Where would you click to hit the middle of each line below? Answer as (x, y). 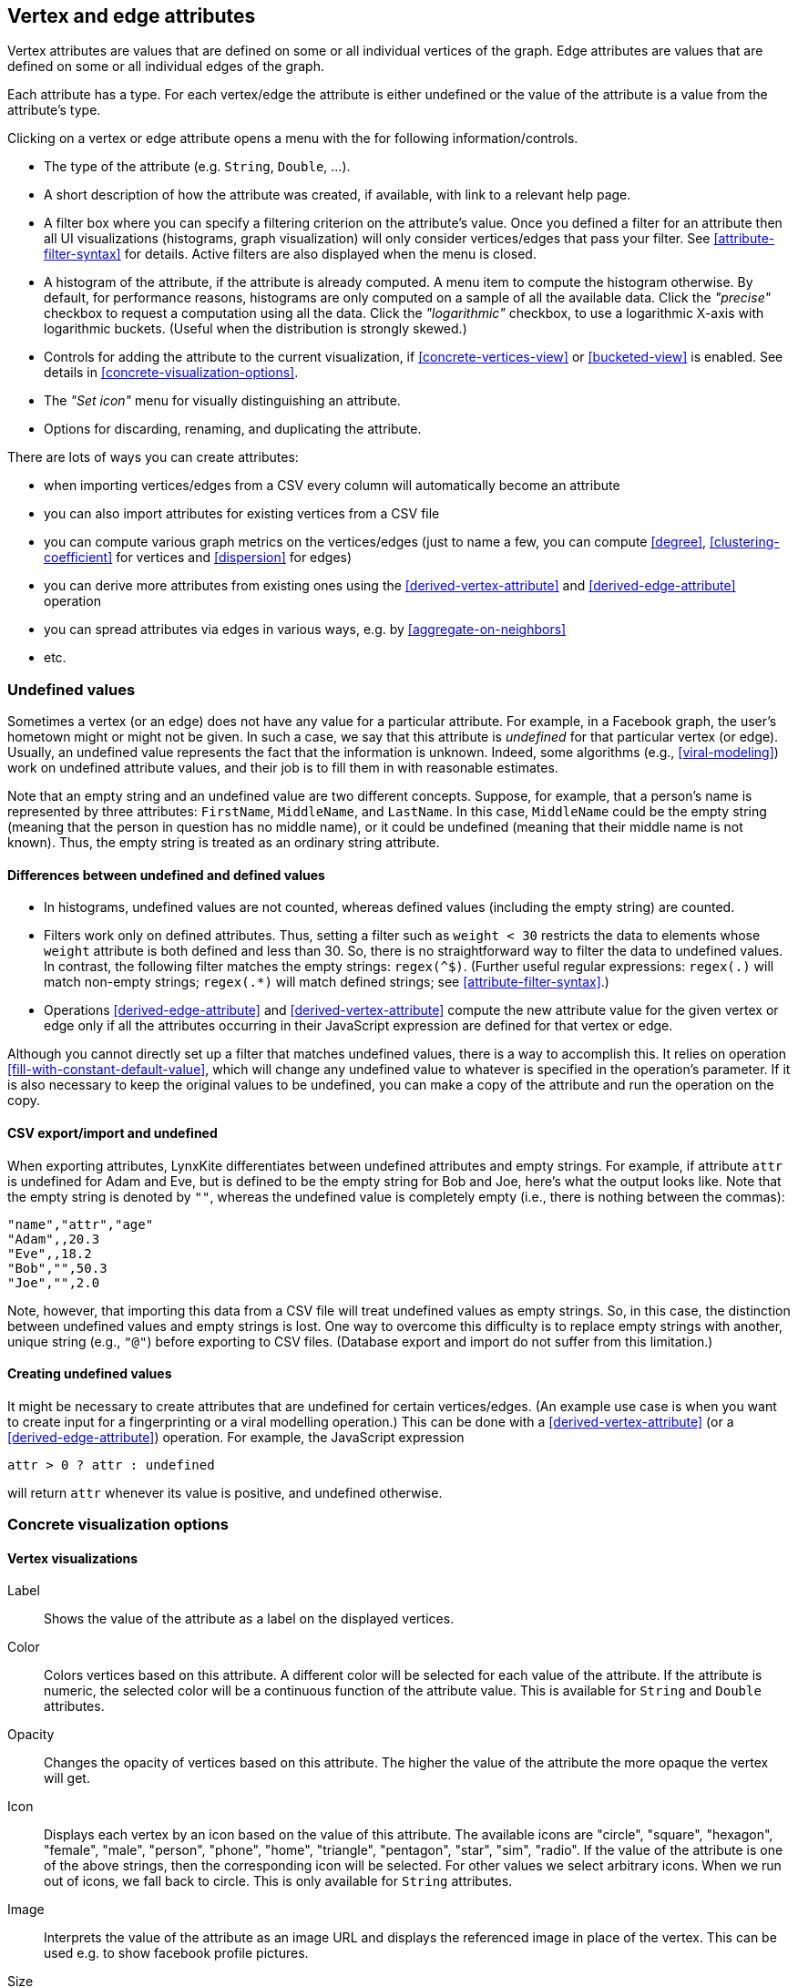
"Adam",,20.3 (54, 1239)
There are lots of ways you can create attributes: (153, 457)
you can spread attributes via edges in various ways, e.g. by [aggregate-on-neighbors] (305, 630)
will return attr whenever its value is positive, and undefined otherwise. (225, 1492)
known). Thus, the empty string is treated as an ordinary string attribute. (224, 843)
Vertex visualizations (73, 1558)
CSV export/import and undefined (113, 1133)
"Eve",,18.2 (50, 1253)
